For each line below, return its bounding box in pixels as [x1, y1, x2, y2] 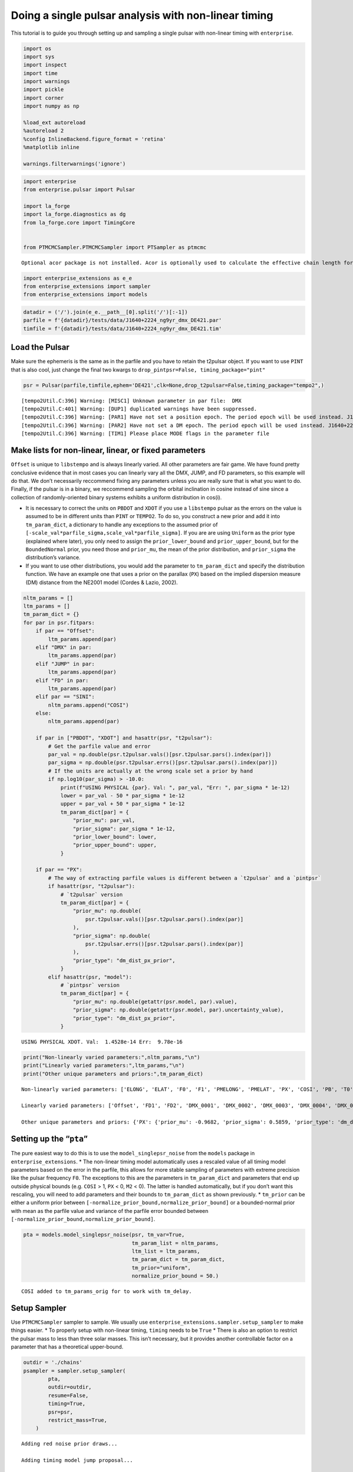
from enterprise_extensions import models [23, 291, 148, 298]
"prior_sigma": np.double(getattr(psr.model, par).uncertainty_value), [72, 1007, 284, 1013]
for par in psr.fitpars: [23, 619, 95, 626]
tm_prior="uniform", [131, 1264, 191, 1271]
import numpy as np [23, 103, 79, 110]
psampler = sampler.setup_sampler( [23, 1367, 126, 1374]
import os [23, 45, 52, 52]
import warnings [23, 78, 71, 85]
